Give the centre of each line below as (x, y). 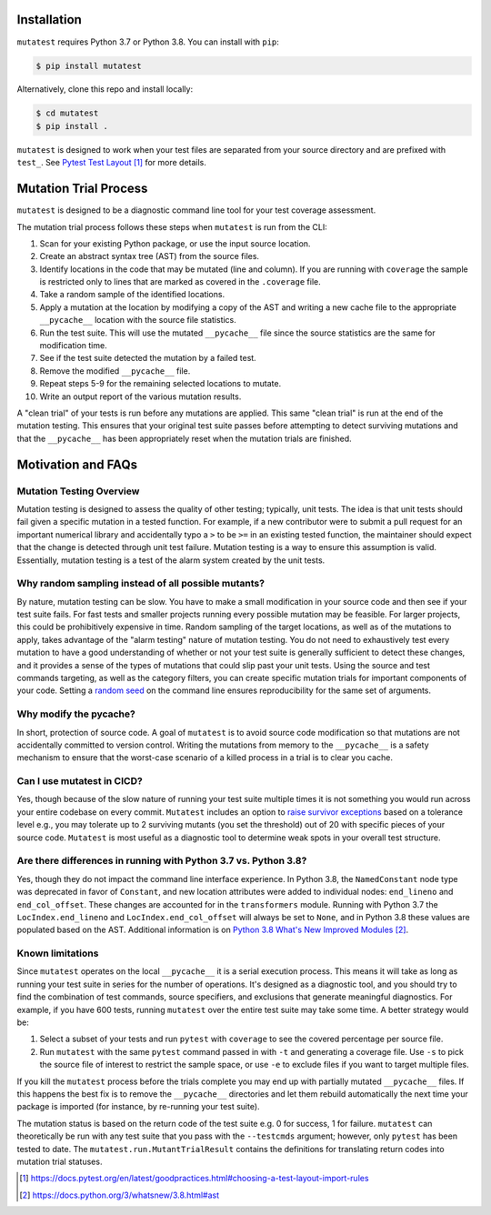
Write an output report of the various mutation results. (140, 397)
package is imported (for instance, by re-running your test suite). (138, 1107)
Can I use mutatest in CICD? (80, 781)
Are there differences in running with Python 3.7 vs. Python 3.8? (162, 861)
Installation (49, 20)
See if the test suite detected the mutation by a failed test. (148, 358)
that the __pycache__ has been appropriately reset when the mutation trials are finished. (184, 438)
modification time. (74, 346)
